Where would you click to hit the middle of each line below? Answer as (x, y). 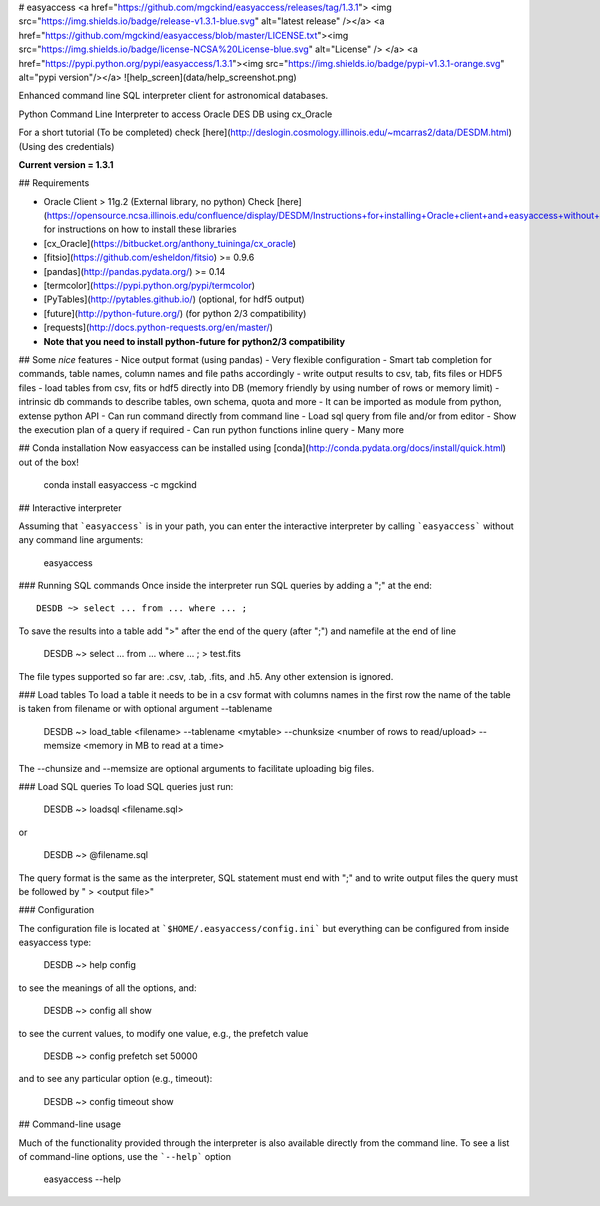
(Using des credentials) (66, 146)
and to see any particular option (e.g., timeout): (115, 1079)
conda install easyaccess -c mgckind (120, 485)
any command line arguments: (81, 540)
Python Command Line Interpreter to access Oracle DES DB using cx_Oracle (175, 114)
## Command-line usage (70, 1124)
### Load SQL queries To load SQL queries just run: (126, 786)
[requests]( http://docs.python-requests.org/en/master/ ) (158, 327)
